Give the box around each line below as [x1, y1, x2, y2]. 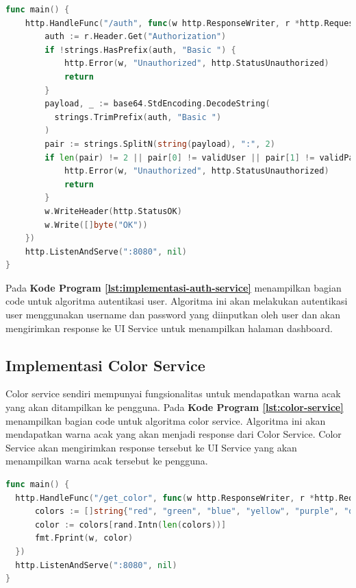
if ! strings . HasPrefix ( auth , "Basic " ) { [44, 45, 236, 55]
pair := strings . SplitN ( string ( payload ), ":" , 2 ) [44, 139, 275, 149]
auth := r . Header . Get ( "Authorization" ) [44, 32, 227, 42]
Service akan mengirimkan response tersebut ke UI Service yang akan [5, 440, 297, 454]
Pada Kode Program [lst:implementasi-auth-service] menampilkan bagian [5, 280, 342, 294]
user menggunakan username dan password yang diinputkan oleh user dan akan [5, 307, 341, 322]
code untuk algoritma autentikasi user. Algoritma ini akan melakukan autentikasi [5, 294, 348, 308]
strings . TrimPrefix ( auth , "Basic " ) [54, 112, 222, 122]
